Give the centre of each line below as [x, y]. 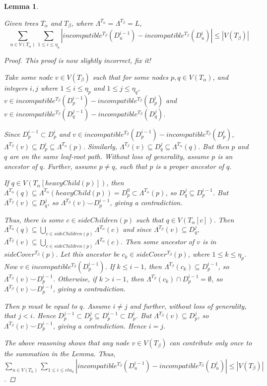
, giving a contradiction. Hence [100, 325]
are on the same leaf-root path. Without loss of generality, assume [109, 156]
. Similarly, [100, 146]
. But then [214, 146]
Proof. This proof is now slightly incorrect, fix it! [77, 60]
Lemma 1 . [21, 6]
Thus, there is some [34, 219]
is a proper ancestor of [190, 166]
